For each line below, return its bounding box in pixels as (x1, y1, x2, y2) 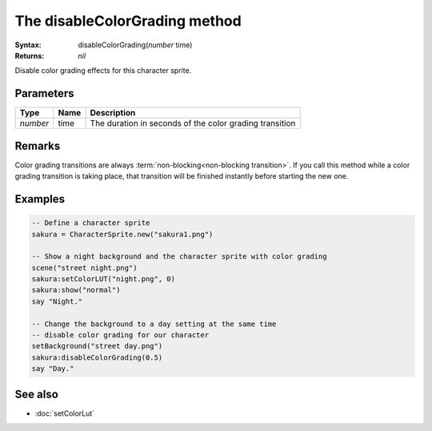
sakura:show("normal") (31, 285, 121, 295)
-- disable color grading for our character (31, 331, 210, 340)
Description (90, 107, 136, 119)
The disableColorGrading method (14, 12, 242, 30)
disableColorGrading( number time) (78, 40, 193, 50)
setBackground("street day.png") (31, 341, 163, 351)
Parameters (14, 87, 74, 100)
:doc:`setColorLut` (34, 409, 95, 418)
